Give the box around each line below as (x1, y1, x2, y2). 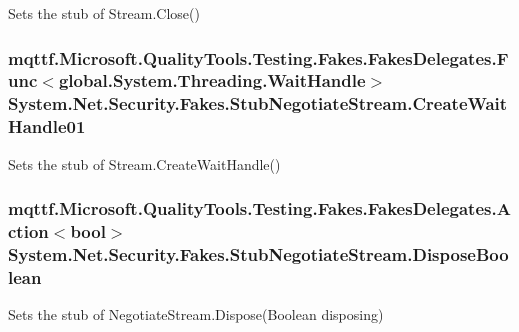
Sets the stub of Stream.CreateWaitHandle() (8, 153, 281, 174)
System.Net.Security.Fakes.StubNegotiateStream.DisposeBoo (8, 241, 509, 266)
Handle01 (8, 114, 86, 139)
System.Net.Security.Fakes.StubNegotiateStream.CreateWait (8, 91, 508, 116)
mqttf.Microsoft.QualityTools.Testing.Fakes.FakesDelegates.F (8, 45, 509, 70)
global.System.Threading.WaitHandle (58, 68, 366, 93)
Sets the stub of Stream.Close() (8, 3, 200, 23)
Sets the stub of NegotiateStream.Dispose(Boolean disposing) (8, 304, 384, 325)
